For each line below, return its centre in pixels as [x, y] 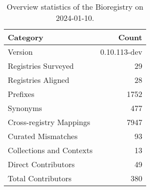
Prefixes [21, 94]
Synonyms [25, 108]
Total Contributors [40, 178]
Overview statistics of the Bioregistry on [75, 7]
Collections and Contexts [50, 150]
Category [26, 37]
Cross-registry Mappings [49, 122]
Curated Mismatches [43, 136]
